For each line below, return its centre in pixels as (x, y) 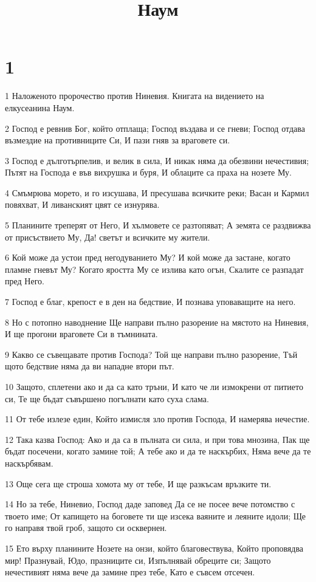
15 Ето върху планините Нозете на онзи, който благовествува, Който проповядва (154, 548)
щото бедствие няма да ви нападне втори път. (90, 366)
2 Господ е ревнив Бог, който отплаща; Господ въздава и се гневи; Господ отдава (155, 128)
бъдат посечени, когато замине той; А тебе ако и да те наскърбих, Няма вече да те (158, 451)
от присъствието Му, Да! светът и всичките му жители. (108, 237)
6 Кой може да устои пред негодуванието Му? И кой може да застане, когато (148, 257)
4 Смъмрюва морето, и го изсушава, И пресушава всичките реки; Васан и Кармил (157, 192)
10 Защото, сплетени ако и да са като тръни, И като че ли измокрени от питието (154, 386)
